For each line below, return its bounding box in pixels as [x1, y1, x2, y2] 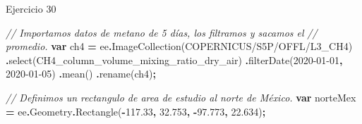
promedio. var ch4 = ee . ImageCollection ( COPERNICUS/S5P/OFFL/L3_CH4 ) [6, 39, 353, 54]
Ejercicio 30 [6, 1, 56, 15]
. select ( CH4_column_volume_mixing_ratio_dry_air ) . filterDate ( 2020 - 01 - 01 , [6, 52, 343, 67]
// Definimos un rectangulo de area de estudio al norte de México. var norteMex [6, 89, 356, 104]
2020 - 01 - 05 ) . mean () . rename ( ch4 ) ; [6, 66, 156, 81]
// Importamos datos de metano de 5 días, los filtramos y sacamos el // [6, 25, 318, 39]
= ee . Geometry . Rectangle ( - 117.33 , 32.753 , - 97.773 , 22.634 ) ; [6, 104, 266, 118]
